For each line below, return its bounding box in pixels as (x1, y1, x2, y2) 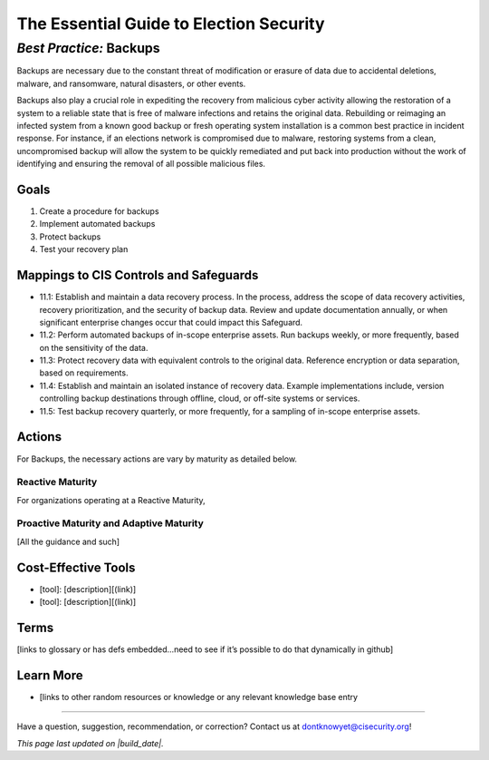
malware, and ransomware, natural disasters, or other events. (16, 78, 246, 89)
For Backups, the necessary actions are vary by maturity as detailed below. (16, 453, 298, 464)
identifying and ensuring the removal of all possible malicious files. (16, 159, 266, 170)
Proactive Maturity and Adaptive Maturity (16, 517, 204, 530)
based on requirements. (39, 367, 129, 378)
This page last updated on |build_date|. (16, 737, 165, 748)
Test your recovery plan (39, 244, 129, 255)
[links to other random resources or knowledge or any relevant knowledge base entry (39, 691, 358, 702)
